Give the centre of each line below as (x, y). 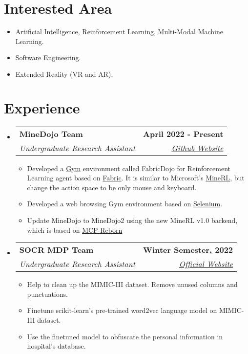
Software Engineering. (48, 57)
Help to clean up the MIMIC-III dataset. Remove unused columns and (132, 284)
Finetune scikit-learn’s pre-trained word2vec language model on (122, 310)
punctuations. (47, 294)
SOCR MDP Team (56, 250)
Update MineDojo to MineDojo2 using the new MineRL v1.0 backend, (132, 220)
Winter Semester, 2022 (188, 250)
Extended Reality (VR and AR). (64, 74)
